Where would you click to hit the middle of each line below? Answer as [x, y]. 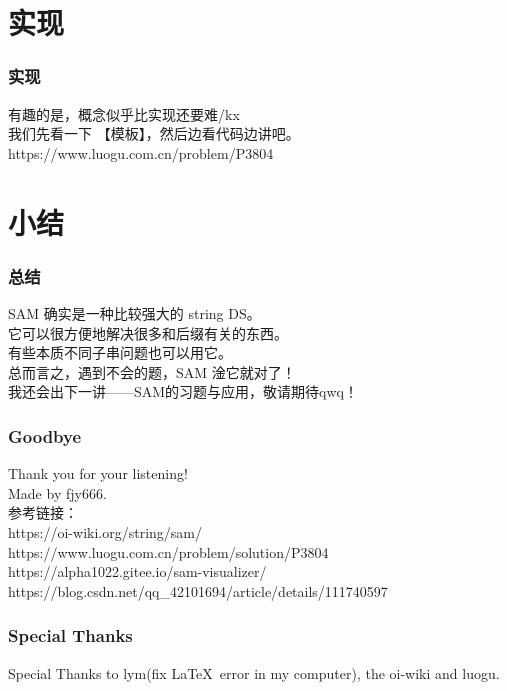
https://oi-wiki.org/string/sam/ [105, 531]
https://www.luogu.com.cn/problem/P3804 [141, 152]
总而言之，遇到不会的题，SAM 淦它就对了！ [152, 371]
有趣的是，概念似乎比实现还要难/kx [124, 113]
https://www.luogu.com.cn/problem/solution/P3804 [168, 551]
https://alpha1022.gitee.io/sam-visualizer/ [137, 571]
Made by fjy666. [57, 492]
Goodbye [45, 435]
